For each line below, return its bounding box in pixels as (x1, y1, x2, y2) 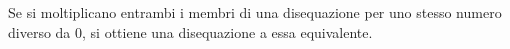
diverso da (8, 21, 71, 42)
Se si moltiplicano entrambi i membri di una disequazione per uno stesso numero (8, 2, 502, 22)
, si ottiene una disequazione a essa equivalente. (82, 21, 373, 42)
